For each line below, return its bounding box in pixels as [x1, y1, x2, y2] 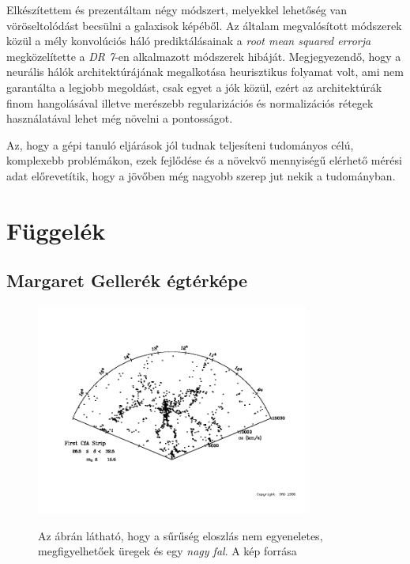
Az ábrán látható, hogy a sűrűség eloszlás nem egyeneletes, [38, 527, 323, 543]
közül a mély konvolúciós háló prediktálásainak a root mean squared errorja [6, 32, 371, 49]
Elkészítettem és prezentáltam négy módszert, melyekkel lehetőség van [6, 2, 347, 17]
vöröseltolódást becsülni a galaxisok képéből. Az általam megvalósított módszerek [6, 17, 402, 33]
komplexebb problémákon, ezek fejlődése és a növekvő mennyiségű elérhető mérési [6, 152, 402, 168]
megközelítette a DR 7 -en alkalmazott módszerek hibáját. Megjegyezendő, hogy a [6, 47, 401, 64]
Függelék [6, 214, 106, 246]
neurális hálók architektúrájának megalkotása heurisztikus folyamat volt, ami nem [6, 63, 404, 80]
